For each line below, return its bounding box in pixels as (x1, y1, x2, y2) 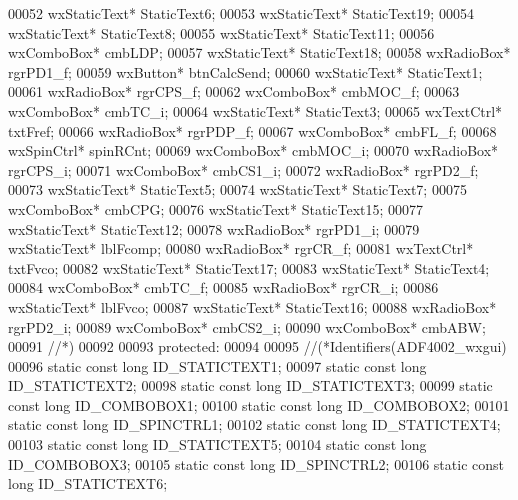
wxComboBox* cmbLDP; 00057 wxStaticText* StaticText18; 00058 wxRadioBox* (8, 42, 511, 63)
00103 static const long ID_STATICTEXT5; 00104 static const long (8, 434, 427, 455)
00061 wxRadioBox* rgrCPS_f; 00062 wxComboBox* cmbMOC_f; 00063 (8, 81, 460, 102)
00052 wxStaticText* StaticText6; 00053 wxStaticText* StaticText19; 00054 (8, 3, 474, 23)
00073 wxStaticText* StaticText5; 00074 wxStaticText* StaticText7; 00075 (8, 179, 467, 200)
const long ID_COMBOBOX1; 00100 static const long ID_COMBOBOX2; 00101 (8, 394, 510, 415)
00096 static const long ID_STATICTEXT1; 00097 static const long (8, 355, 427, 376)
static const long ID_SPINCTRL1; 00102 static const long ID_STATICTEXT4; (8, 414, 501, 435)
